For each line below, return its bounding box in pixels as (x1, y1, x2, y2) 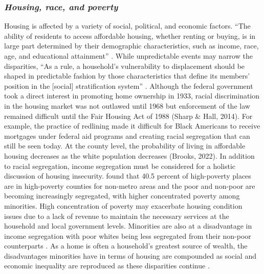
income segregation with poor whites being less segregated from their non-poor (4, 230, 251, 241)
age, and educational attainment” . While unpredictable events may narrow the (4, 51, 253, 61)
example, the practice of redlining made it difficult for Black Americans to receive (4, 120, 260, 131)
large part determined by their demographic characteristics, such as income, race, (4, 40, 259, 51)
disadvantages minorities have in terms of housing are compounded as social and (4, 250, 256, 261)
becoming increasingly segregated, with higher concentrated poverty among (4, 190, 240, 201)
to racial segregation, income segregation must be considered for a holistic (4, 160, 236, 171)
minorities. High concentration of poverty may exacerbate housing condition (4, 200, 243, 211)
